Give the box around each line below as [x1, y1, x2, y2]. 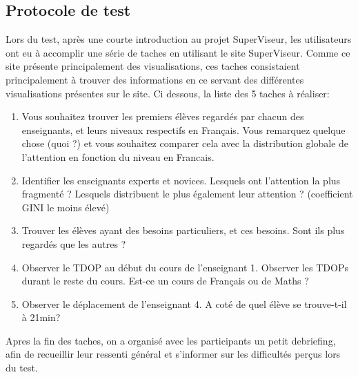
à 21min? [21, 310, 61, 325]
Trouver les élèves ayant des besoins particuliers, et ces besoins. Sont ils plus [21, 223, 345, 238]
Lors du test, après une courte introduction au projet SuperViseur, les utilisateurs [6, 32, 352, 46]
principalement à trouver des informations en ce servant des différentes [6, 72, 304, 86]
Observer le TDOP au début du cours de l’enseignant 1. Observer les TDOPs [21, 260, 348, 274]
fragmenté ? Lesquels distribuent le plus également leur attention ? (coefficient [21, 186, 353, 201]
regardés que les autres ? [21, 236, 126, 251]
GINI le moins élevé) [21, 200, 110, 214]
